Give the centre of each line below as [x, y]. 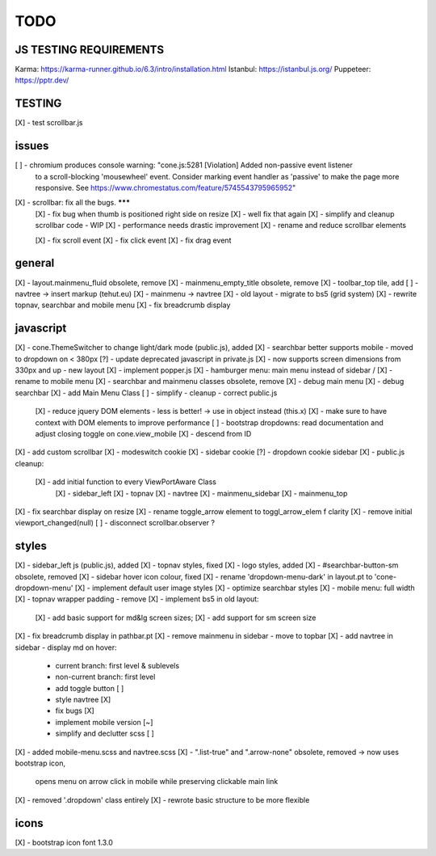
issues [32, 146]
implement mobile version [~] [104, 722]
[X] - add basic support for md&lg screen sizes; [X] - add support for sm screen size [176, 618]
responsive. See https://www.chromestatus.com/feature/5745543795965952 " [166, 188]
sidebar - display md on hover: [66, 647]
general [35, 263]
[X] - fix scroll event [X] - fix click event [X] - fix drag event [133, 240]
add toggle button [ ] [90, 688]
